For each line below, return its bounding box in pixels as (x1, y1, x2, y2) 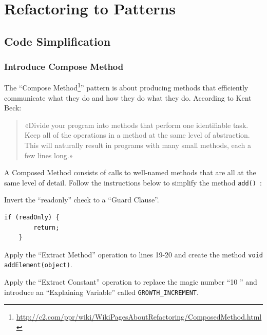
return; (33, 224, 60, 231)
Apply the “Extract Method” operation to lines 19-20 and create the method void (4, 249, 263, 259)
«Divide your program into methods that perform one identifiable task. (24, 119, 249, 130)
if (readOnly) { (4, 214, 60, 221)
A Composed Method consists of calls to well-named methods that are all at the (4, 167, 256, 178)
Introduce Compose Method (4, 60, 124, 73)
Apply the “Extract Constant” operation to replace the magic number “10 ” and (4, 276, 257, 287)
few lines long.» (24, 150, 73, 160)
